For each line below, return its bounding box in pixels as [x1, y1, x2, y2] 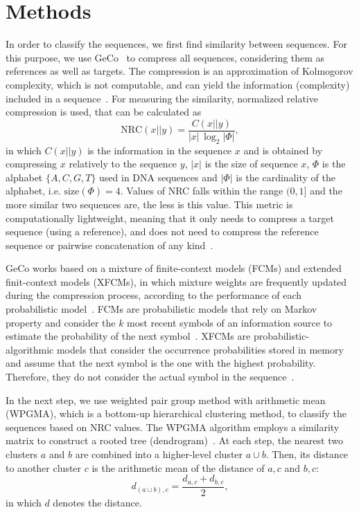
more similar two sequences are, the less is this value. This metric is [6, 196, 293, 211]
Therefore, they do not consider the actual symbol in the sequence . [6, 369, 295, 384]
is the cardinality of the [236, 170, 335, 184]
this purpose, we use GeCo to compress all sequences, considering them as [6, 50, 325, 64]
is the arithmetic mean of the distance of [91, 460, 265, 475]
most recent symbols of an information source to [127, 315, 333, 329]
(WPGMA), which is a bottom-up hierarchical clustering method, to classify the [6, 406, 347, 421]
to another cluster [6, 460, 82, 475]
